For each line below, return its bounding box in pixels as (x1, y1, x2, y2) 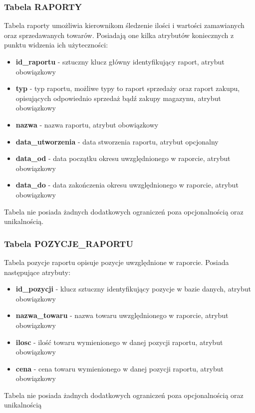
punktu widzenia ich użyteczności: (4, 39, 108, 50)
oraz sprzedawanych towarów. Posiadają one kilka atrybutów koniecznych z (4, 29, 234, 40)
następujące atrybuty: (4, 266, 71, 277)
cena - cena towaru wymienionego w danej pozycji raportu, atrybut (15, 363, 224, 373)
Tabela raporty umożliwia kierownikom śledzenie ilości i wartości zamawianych (4, 20, 245, 30)
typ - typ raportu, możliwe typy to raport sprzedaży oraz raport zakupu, (15, 83, 240, 93)
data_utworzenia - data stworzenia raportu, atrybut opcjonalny (15, 136, 219, 146)
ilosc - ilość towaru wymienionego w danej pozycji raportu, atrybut (15, 336, 223, 347)
